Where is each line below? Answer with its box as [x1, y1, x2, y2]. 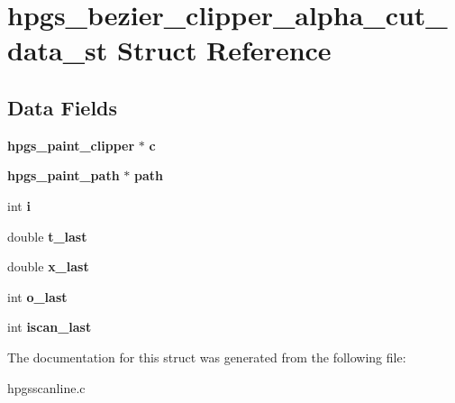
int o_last [7, 287, 68, 306]
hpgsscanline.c [7, 378, 86, 397]
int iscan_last [7, 317, 92, 336]
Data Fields [7, 93, 118, 121]
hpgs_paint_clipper [7, 135, 135, 154]
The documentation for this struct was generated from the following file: [7, 347, 406, 366]
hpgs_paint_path [7, 166, 120, 185]
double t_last [7, 226, 87, 245]
